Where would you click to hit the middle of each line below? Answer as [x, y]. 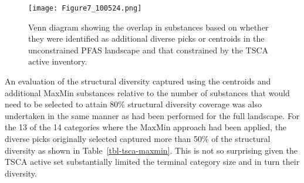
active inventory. [58, 61]
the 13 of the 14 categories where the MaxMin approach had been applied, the [146, 127]
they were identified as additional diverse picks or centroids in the [146, 38]
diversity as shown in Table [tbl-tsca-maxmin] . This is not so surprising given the [151, 150]
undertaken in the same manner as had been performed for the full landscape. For [152, 115]
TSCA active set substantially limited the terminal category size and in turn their [152, 162]
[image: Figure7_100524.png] [85, 8]
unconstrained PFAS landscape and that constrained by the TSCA [148, 50]
